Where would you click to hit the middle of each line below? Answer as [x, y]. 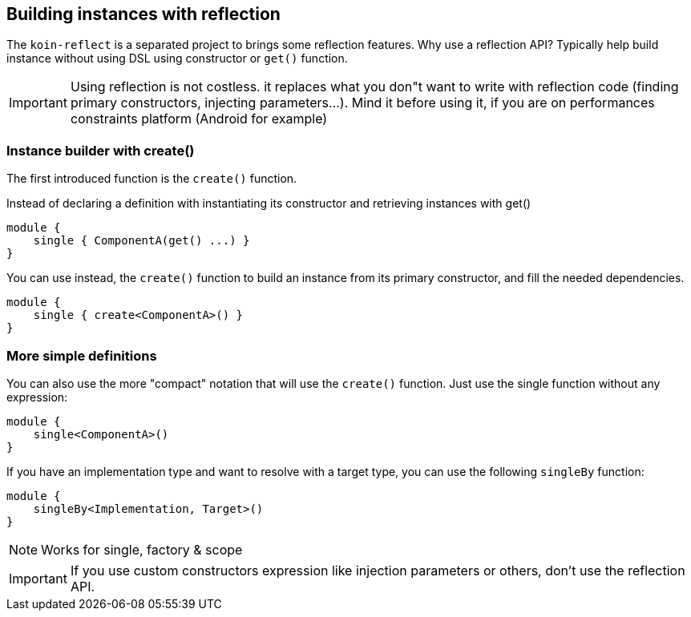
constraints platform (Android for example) [199, 119]
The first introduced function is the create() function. [152, 179]
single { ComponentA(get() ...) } [141, 241]
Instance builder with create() [101, 150]
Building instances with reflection [143, 14]
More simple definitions [82, 355]
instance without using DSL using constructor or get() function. [177, 58]
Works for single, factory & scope [142, 549]
